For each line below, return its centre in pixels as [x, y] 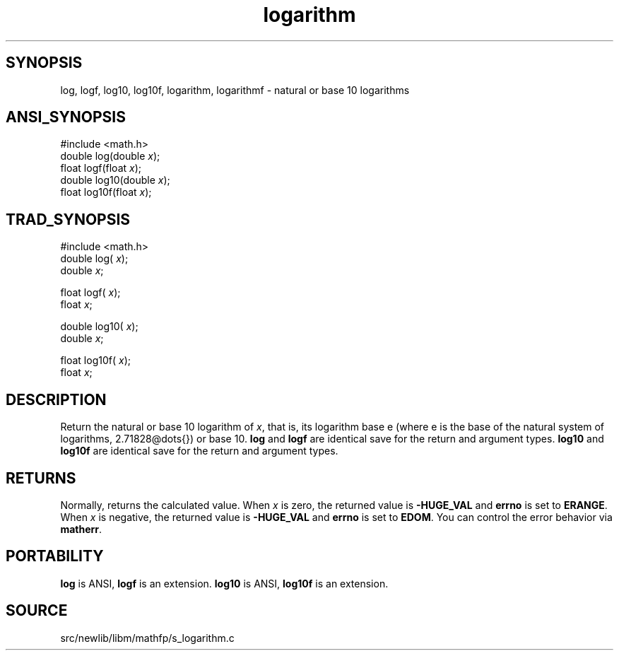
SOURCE [37, 611]
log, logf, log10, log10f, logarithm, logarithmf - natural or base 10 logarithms [235, 90]
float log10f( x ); [95, 361]
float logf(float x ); [101, 168]
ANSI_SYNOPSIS [66, 117]
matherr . [81, 529]
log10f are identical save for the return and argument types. [199, 451]
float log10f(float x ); [106, 192]
